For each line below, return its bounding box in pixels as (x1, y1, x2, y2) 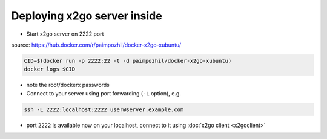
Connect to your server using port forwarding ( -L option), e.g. (26, 89, 181, 97)
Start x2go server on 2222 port (26, 30, 104, 37)
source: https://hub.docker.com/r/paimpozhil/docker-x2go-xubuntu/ (11, 41, 182, 48)
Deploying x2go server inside (11, 9, 163, 22)
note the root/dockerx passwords (26, 82, 110, 89)
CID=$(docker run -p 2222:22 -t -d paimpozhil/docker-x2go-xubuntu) (24, 57, 232, 64)
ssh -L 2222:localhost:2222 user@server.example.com (24, 106, 184, 113)
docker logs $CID (24, 66, 76, 73)
